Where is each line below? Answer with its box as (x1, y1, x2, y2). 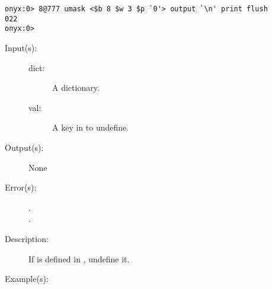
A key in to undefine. (52, 121, 129, 134)
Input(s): (5, 41, 37, 53)
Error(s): (5, 181, 37, 193)
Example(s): (5, 272, 49, 285)
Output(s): (5, 141, 44, 153)
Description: (5, 232, 49, 244)
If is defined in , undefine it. (28, 252, 130, 265)
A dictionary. (52, 81, 100, 94)
